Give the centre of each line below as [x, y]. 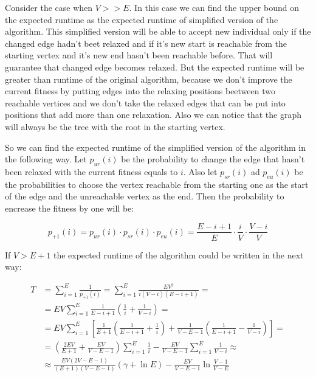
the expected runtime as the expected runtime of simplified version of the [142, 19]
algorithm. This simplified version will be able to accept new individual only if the [158, 31]
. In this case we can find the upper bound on [214, 7]
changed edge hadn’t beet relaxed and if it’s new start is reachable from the [146, 43]
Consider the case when [49, 7]
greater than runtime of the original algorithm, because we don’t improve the [149, 79]
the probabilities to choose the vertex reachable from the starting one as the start [157, 184]
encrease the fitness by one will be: [70, 208]
